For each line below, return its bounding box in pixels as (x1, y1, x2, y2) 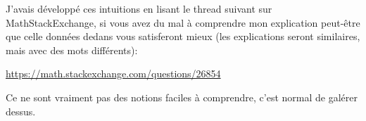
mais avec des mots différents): (6, 42, 138, 57)
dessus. (6, 103, 36, 118)
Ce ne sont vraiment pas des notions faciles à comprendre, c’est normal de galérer (6, 89, 358, 104)
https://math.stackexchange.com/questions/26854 (6, 66, 221, 81)
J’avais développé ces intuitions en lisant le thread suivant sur (6, 1, 272, 15)
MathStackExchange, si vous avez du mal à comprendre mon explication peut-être (6, 15, 360, 30)
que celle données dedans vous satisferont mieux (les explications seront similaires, (6, 29, 360, 44)
